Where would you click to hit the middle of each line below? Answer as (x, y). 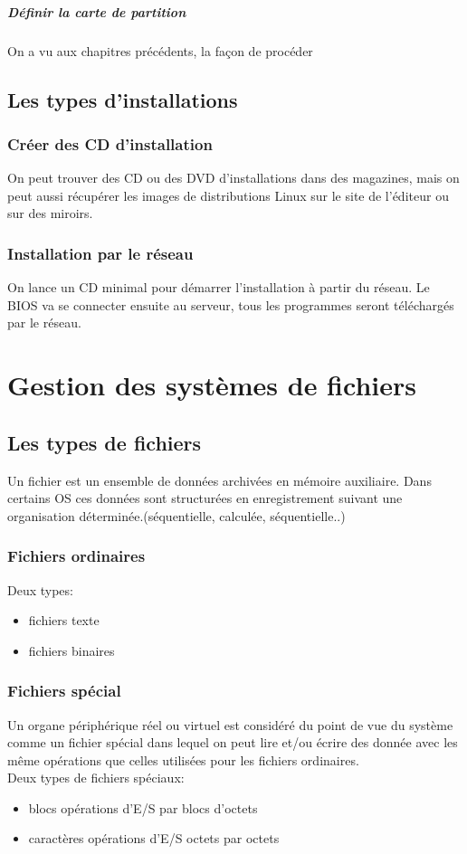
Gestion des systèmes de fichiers (212, 385)
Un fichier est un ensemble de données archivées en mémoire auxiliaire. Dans (219, 480)
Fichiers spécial (64, 691)
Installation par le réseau (100, 253)
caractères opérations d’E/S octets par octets (154, 838)
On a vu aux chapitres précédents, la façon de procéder (160, 50)
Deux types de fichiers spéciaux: (96, 778)
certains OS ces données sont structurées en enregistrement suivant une (205, 498)
